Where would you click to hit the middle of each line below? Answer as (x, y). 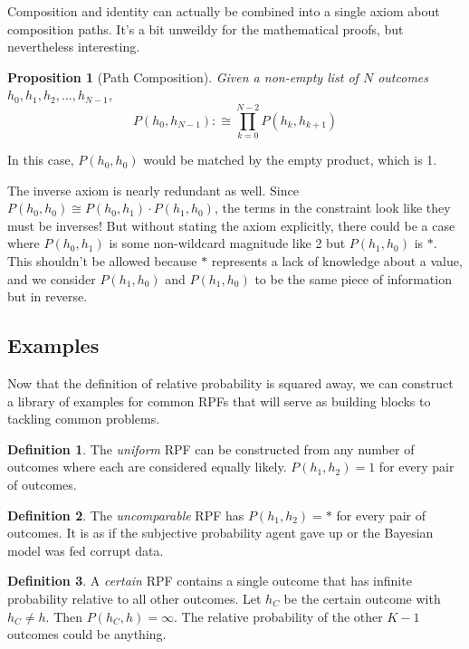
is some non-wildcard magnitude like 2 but (227, 243)
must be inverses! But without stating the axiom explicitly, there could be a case (231, 225)
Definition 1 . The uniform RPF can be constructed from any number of (211, 449)
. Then (64, 616)
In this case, (41, 160)
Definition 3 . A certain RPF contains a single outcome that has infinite (210, 581)
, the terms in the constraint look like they (332, 208)
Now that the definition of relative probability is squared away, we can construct (230, 383)
